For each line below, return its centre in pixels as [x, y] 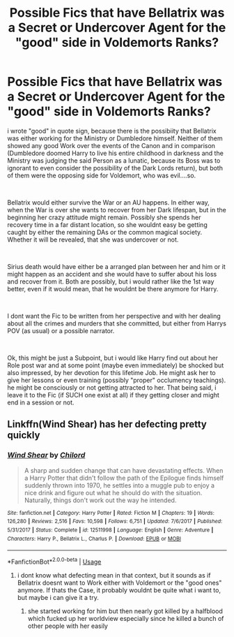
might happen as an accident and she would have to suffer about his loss [112, 274]
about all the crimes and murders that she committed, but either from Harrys [117, 323]
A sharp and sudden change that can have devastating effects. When [124, 470]
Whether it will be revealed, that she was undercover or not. [93, 240]
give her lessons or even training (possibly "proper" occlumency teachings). [117, 380]
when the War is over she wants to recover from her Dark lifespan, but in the [117, 210]
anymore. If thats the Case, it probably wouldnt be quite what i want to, [119, 590]
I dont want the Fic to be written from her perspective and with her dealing [114, 316]
